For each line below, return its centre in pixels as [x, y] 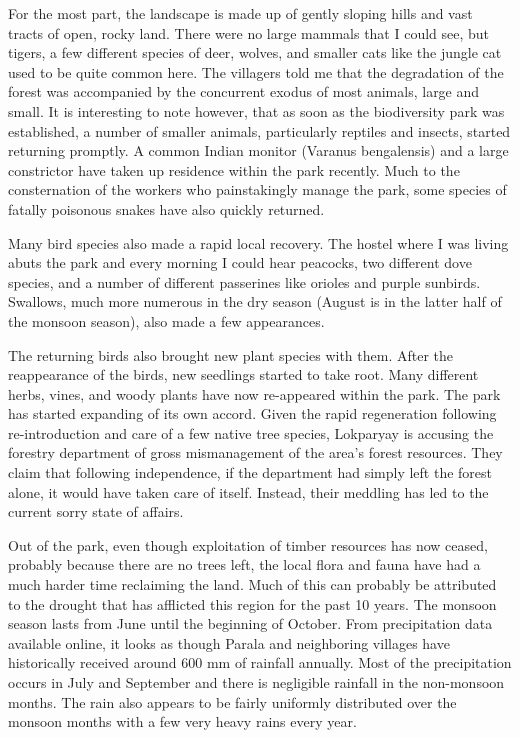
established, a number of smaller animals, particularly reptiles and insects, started [259, 130]
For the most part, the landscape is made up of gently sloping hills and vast [240, 13]
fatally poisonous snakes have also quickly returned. [166, 208]
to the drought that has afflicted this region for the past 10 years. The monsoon [252, 603]
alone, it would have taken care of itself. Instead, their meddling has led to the [248, 491]
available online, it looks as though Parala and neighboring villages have [229, 642]
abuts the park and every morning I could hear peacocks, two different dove [240, 262]
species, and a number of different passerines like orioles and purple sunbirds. [244, 281]
